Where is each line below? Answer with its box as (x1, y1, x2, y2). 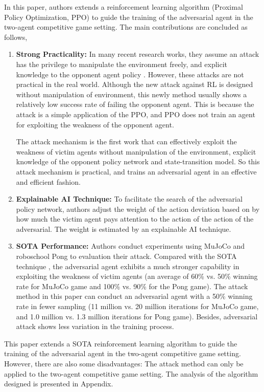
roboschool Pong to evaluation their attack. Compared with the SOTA (16, 251, 237, 262)
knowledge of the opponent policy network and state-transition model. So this (16, 156, 260, 167)
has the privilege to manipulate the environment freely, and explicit (16, 58, 228, 69)
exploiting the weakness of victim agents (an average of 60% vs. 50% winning (16, 271, 258, 281)
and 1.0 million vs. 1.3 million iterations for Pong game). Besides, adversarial (16, 311, 258, 321)
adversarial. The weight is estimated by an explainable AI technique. (16, 223, 231, 234)
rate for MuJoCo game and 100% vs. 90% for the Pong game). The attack (16, 280, 248, 291)
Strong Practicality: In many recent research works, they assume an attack (16, 49, 259, 59)
